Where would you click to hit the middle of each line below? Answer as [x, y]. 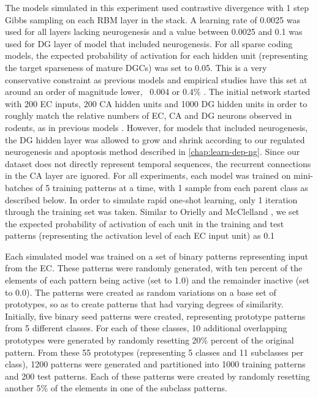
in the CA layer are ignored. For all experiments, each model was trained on [148, 175]
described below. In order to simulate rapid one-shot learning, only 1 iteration [151, 199]
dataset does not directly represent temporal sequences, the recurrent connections [158, 163]
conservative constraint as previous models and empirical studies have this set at [156, 79]
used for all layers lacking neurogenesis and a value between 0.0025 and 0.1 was [154, 32]
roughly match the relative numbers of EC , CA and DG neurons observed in [149, 115]
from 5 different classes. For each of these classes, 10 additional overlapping [146, 328]
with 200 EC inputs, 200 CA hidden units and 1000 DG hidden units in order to [156, 103]
